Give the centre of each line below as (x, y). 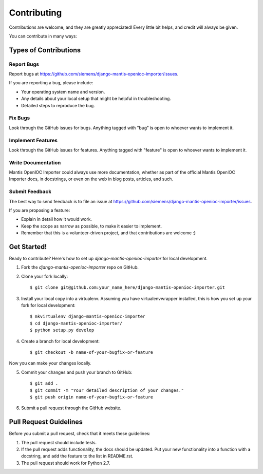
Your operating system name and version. (63, 92)
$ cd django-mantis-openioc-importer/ (76, 323)
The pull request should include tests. (59, 442)
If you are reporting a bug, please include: (51, 83)
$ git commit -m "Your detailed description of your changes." (107, 390)
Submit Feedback (30, 191)
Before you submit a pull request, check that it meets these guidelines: (80, 434)
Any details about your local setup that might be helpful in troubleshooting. (96, 99)
